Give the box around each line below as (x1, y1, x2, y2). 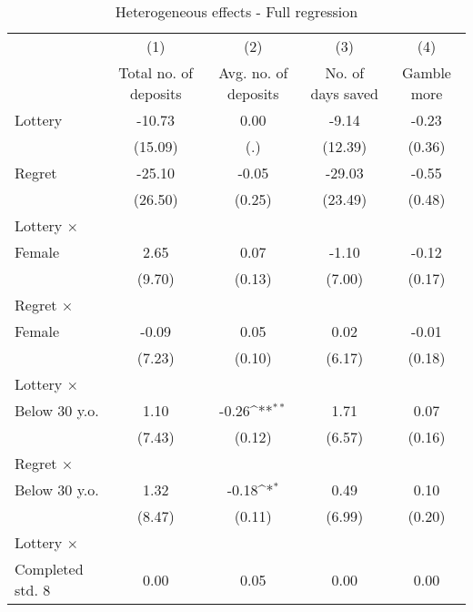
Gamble (402, 62, 451, 83)
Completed (15, 558, 84, 579)
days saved (310, 83, 378, 104)
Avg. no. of (218, 62, 288, 83)
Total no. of (118, 62, 194, 83)
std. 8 (15, 579, 51, 600)
